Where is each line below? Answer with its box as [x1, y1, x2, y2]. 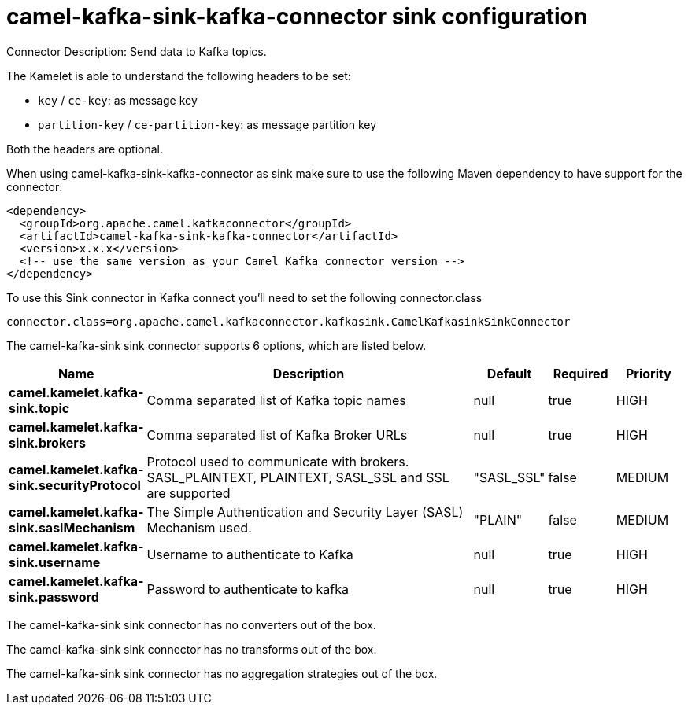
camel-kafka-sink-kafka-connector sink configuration [6, 3, 588, 30]
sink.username [9, 554, 101, 570]
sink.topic [9, 400, 70, 416]
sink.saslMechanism [9, 519, 135, 536]
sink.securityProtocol [9, 477, 141, 493]
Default [486, 365, 532, 381]
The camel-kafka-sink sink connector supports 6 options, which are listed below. [6, 338, 427, 352]
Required [553, 365, 608, 381]
